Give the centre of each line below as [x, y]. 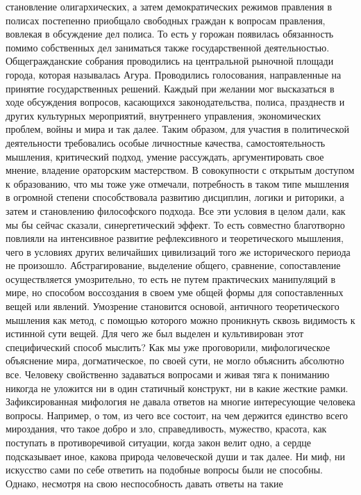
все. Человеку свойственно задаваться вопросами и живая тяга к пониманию [168, 374]
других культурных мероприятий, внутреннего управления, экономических [163, 115]
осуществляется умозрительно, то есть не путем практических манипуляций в [171, 278]
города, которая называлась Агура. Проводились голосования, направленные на [174, 74]
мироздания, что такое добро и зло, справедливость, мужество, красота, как [166, 429]
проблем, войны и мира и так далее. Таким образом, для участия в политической [178, 129]
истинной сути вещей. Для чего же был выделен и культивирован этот [155, 333]
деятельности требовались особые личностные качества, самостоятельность [166, 142]
